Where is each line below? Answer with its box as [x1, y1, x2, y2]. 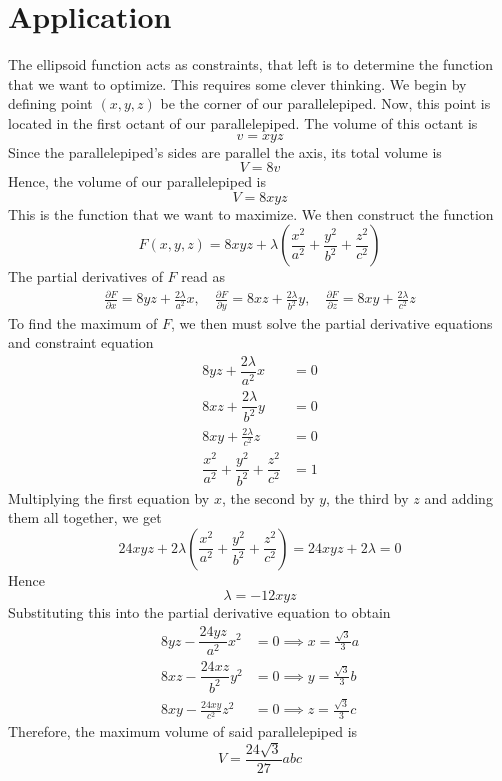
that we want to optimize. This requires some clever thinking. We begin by [8, 73, 467, 94]
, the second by [221, 487, 315, 508]
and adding [424, 487, 493, 508]
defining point [8, 93, 93, 114]
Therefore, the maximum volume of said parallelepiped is [8, 721, 358, 742]
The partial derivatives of [8, 266, 163, 287]
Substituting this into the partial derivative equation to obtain [8, 602, 391, 623]
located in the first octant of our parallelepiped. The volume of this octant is [8, 112, 478, 133]
